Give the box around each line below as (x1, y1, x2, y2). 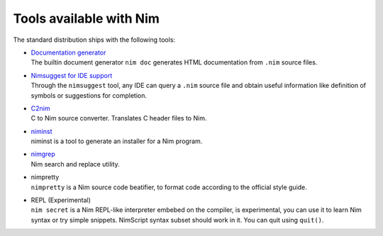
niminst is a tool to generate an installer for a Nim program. (30, 137, 203, 145)
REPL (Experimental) (30, 196, 91, 205)
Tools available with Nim (13, 11, 160, 26)
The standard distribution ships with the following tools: (13, 35, 176, 44)
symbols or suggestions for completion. (30, 91, 147, 99)
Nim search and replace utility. (30, 159, 120, 168)
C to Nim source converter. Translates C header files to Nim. (30, 114, 207, 123)
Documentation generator (30, 48, 106, 57)
